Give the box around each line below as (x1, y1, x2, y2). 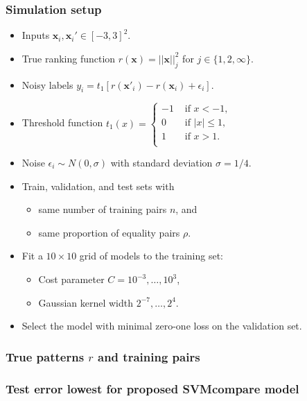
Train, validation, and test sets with (21, 178, 175, 193)
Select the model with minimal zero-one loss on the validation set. (21, 318, 302, 333)
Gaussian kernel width (38, 295, 134, 309)
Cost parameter (38, 272, 105, 286)
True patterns (6, 348, 85, 365)
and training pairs (98, 348, 200, 365)
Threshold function (21, 115, 103, 130)
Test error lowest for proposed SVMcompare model (6, 379, 299, 397)
